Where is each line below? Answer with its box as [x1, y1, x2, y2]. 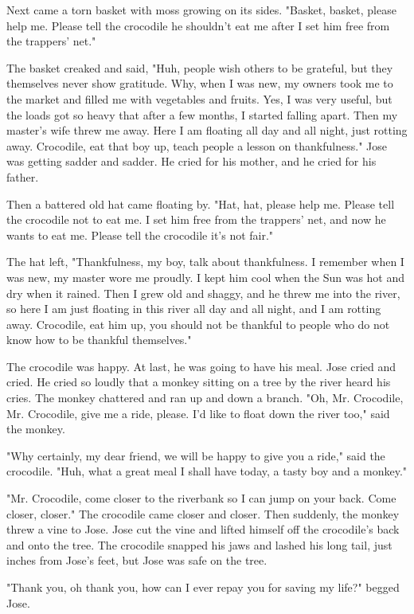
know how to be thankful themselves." [6, 331, 192, 348]
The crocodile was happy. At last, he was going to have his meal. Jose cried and [6, 358, 396, 374]
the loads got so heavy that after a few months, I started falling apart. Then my [6, 106, 398, 123]
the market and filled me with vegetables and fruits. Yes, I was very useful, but [6, 90, 393, 107]
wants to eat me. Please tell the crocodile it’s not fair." [6, 226, 274, 243]
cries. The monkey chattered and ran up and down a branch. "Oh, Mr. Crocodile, [6, 389, 404, 406]
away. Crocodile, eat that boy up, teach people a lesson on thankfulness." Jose [6, 137, 387, 154]
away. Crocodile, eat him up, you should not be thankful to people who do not [6, 315, 390, 332]
